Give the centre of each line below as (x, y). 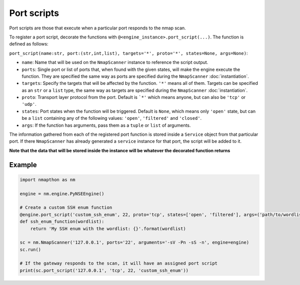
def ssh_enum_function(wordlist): (62, 222)
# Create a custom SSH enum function (66, 208)
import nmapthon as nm (47, 179)
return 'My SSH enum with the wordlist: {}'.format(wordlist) (108, 229)
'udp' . (29, 104)
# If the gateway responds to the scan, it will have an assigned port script (118, 264)
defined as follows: (29, 44)
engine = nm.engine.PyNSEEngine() (62, 194)
